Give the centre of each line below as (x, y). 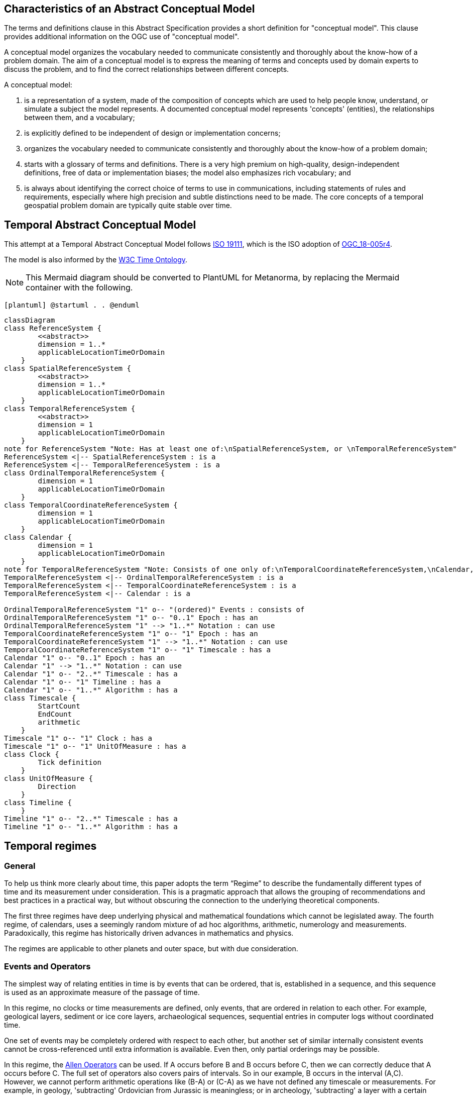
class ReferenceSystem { (53, 328)
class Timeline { (38, 803)
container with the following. (79, 288)
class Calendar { (38, 537)
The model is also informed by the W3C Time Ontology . (96, 260)
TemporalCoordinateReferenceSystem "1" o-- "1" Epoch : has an (131, 634)
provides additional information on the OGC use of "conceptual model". (122, 37)
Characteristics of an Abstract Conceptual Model (130, 9)
